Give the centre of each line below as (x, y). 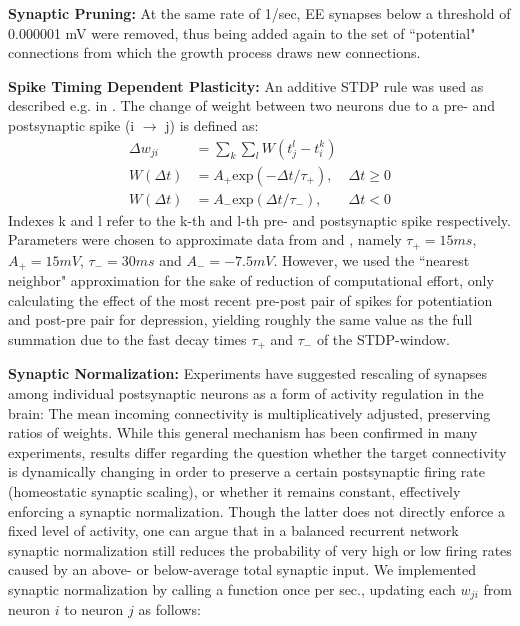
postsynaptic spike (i (71, 124)
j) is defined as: (212, 124)
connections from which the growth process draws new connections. (214, 52)
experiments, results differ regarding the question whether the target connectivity (257, 451)
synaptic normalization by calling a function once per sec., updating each (232, 588)
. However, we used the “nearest (371, 259)
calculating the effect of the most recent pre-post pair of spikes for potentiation (250, 299)
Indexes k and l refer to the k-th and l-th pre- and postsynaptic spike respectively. (259, 219)
